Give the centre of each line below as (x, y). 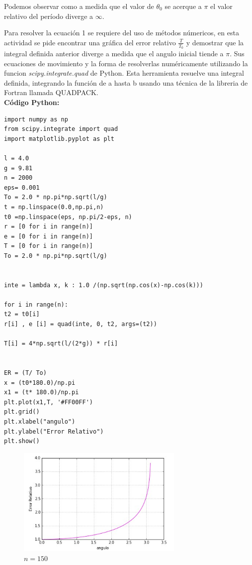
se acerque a (183, 6)
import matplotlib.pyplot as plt (59, 139)
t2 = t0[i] (22, 314)
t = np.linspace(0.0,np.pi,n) (54, 207)
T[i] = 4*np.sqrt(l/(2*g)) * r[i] (61, 344)
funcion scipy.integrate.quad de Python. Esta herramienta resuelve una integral (124, 73)
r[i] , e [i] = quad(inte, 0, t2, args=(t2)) (81, 324)
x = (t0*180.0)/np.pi (40, 383)
